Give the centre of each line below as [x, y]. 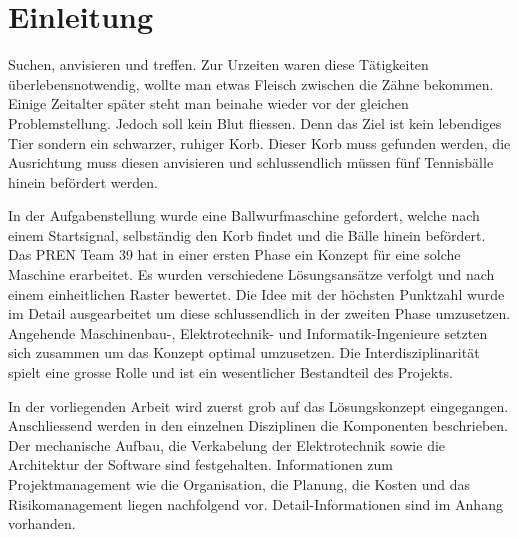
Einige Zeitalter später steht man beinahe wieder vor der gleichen [208, 103]
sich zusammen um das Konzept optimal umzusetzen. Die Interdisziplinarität [244, 352]
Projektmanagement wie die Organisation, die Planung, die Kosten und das [239, 484]
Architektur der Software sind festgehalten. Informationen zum [200, 464]
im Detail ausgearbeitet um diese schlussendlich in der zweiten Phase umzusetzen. [259, 313]
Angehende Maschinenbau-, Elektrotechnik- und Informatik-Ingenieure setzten [248, 332]
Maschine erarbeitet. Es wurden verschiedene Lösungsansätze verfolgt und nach [251, 274]
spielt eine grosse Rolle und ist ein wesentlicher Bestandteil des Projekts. [230, 372]
